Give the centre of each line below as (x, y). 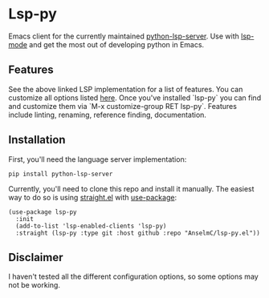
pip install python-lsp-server (61, 174)
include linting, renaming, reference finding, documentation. (108, 115)
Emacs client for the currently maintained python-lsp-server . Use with (124, 36)
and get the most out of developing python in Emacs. (117, 44)
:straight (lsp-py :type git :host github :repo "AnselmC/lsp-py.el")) (138, 233)
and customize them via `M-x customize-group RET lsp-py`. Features (122, 106)
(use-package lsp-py (43, 212)
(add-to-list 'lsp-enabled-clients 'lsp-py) (91, 226)
